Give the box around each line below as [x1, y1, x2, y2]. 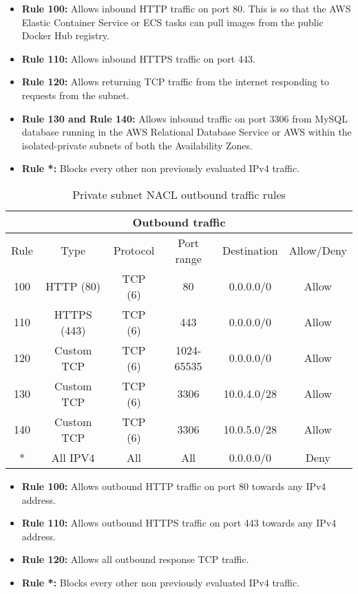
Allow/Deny [288, 242, 347, 259]
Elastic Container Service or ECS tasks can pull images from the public [21, 14, 324, 29]
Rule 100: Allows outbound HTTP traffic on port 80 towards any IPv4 [21, 478, 326, 493]
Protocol [113, 242, 155, 259]
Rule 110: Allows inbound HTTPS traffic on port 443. [21, 51, 255, 65]
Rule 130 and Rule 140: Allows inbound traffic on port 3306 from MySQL [21, 111, 348, 125]
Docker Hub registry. [21, 28, 109, 43]
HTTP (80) [45, 278, 101, 295]
